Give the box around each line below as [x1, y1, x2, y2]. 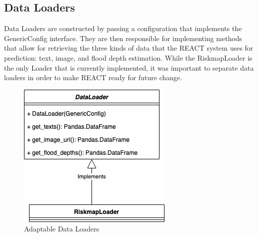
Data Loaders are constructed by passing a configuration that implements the [4, 23, 242, 34]
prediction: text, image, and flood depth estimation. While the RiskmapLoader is [4, 52, 252, 63]
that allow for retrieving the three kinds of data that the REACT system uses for [4, 43, 253, 53]
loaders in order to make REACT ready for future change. [4, 72, 182, 83]
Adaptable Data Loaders [24, 223, 99, 234]
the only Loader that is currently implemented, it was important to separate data [4, 62, 254, 73]
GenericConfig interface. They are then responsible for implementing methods [4, 33, 242, 43]
